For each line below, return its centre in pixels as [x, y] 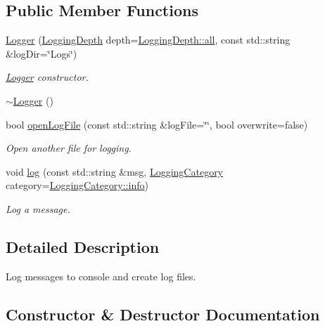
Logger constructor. [47, 77]
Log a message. [38, 208]
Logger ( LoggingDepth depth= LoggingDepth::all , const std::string [148, 40]
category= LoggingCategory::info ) [77, 185]
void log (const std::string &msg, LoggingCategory [115, 171]
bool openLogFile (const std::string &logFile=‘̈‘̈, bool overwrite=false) [157, 124]
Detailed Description [83, 246]
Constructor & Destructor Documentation [163, 314]
